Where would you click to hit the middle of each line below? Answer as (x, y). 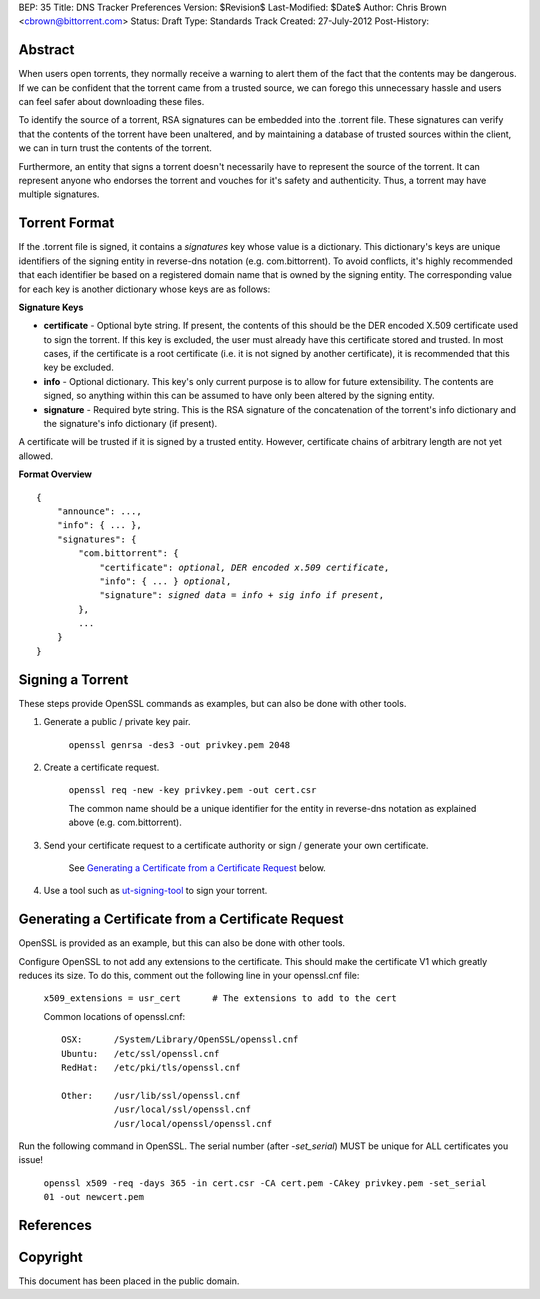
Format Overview (55, 474)
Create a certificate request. (101, 767)
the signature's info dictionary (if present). (130, 424)
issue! (31, 1160)
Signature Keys (51, 307)
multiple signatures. (59, 194)
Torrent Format (66, 223)
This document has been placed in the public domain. (129, 1281)
